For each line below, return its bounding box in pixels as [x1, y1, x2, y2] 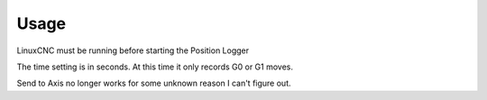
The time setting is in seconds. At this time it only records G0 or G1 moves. [16, 61, 293, 72]
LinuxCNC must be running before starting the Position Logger [16, 45, 250, 56]
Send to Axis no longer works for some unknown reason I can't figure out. [16, 77, 292, 89]
